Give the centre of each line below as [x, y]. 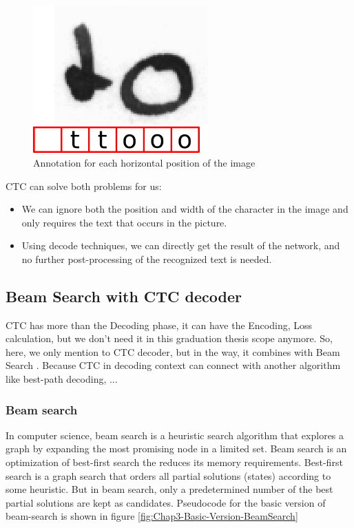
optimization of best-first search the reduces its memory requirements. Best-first [174, 462]
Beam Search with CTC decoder [124, 296]
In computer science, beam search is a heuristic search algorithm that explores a [175, 435]
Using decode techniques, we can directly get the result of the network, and [181, 245]
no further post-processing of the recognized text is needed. [147, 258]
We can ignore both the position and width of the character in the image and [185, 209]
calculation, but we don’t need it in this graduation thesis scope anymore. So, [169, 338]
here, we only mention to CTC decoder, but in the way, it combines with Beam [173, 351]
